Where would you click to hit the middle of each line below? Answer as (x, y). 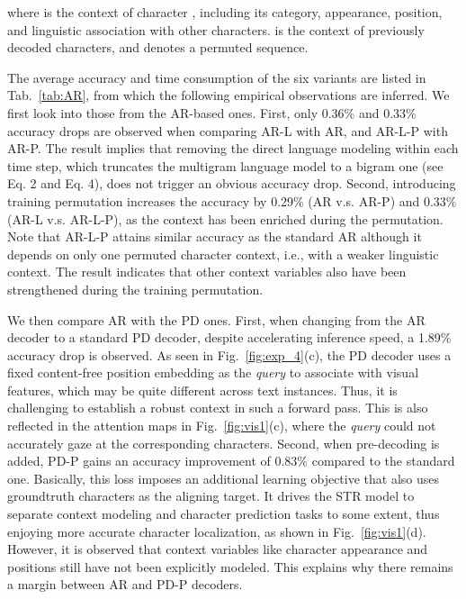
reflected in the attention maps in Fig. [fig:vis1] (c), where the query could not (222, 426)
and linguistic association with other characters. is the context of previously (216, 29)
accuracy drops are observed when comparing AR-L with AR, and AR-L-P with (228, 130)
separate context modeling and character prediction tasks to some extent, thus (224, 514)
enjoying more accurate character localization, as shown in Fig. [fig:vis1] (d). (217, 531)
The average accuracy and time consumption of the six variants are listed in (217, 77)
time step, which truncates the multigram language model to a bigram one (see (225, 165)
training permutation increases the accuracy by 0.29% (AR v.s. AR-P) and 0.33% (232, 200)
